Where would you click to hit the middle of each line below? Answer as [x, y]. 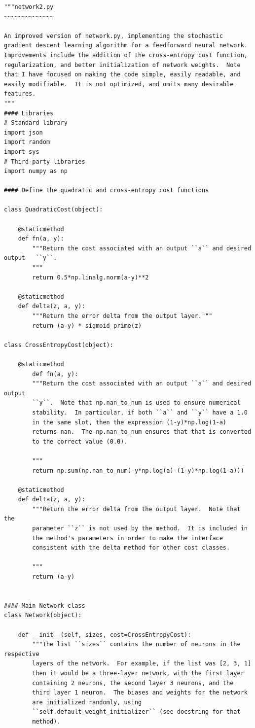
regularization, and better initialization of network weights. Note [122, 65]
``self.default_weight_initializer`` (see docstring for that [136, 712]
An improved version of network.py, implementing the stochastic [113, 36]
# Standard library [36, 123]
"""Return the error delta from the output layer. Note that [136, 509]
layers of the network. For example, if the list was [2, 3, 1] [142, 664]
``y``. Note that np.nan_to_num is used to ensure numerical [136, 403]
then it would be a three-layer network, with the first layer [138, 673]
